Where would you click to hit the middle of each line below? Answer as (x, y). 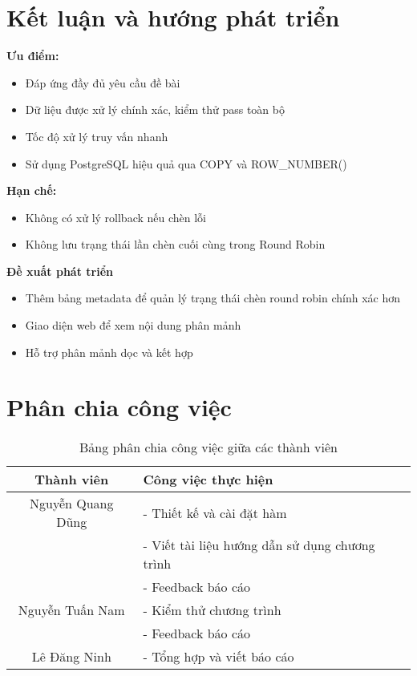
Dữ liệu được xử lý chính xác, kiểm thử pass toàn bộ (155, 109)
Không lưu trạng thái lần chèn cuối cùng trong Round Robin (175, 244)
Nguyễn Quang (72, 504)
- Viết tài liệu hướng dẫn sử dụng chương (259, 545)
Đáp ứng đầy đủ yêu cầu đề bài (103, 82)
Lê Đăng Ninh (71, 657)
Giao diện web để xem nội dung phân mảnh (133, 325)
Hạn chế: (32, 190)
